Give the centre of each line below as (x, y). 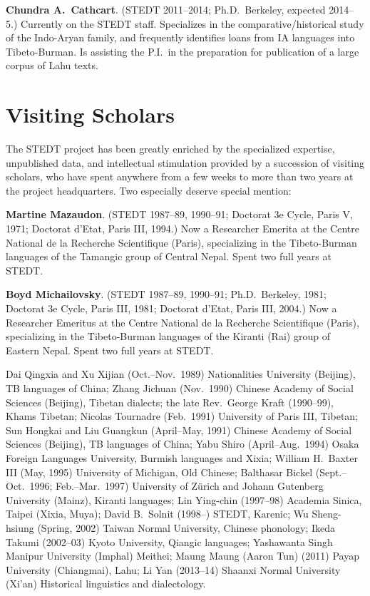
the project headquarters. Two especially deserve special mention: (149, 190)
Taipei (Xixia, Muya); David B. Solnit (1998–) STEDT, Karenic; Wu (157, 514)
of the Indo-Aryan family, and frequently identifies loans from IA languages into (180, 37)
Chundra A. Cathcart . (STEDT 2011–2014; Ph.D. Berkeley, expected (166, 9)
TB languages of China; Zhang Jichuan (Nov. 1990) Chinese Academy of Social (180, 388)
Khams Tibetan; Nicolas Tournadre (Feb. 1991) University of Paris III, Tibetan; (182, 416)
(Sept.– (331, 472)
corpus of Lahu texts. (52, 65)
